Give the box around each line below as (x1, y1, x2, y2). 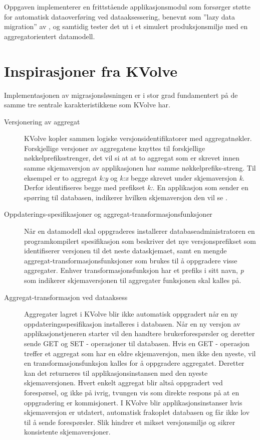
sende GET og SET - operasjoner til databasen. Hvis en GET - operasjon (24, 338, 250, 348)
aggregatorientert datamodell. (4, 31, 95, 41)
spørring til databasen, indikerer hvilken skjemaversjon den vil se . (24, 192, 227, 202)
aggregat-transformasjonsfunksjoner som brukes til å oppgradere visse (24, 255, 237, 265)
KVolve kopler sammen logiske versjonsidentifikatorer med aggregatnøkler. (24, 133, 252, 143)
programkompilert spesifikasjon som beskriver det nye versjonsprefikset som (24, 235, 256, 246)
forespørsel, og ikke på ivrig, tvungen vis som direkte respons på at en (24, 387, 239, 397)
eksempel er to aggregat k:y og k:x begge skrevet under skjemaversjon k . (24, 172, 244, 183)
